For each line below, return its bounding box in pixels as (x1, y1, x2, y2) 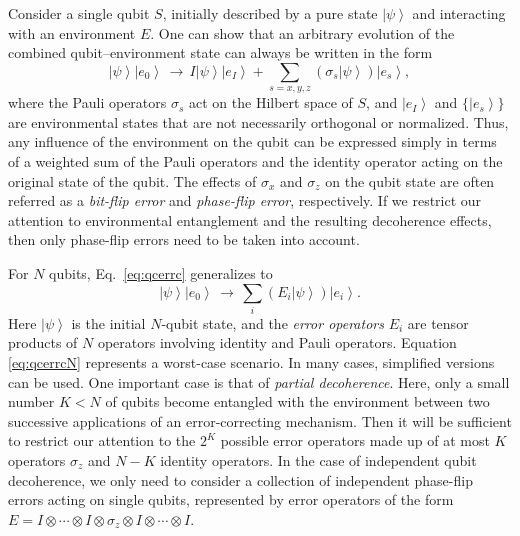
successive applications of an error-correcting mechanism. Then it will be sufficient (8, 410, 512, 431)
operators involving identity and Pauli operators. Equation (97, 332, 457, 353)
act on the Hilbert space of (189, 92, 353, 113)
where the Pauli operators (8, 92, 167, 113)
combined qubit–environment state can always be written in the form (8, 42, 433, 63)
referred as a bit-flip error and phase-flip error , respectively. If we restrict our (8, 190, 482, 211)
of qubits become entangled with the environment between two (105, 391, 490, 412)
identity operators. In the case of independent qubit (160, 450, 477, 470)
